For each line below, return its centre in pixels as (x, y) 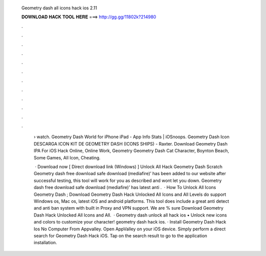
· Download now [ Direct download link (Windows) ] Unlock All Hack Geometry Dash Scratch (129, 167)
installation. (45, 243)
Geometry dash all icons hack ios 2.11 (59, 8)
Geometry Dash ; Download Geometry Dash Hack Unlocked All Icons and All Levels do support (130, 194)
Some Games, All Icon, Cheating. (67, 157)
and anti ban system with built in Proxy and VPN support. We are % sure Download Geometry (129, 208)
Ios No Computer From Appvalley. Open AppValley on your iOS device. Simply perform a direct (130, 229)
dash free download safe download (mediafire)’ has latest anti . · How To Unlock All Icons (125, 187)
